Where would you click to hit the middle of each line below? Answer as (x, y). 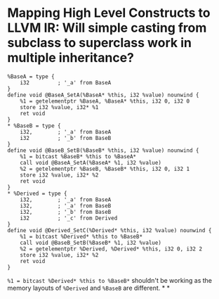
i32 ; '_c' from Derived (69, 218)
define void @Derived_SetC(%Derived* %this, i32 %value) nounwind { (109, 230)
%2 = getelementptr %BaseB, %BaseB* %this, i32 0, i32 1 (105, 169)
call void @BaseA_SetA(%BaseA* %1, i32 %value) (91, 163)
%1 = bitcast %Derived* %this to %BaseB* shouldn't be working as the (110, 280)
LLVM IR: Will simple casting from (107, 28)
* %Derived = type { (38, 193)
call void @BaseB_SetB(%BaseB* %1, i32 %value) (91, 243)
